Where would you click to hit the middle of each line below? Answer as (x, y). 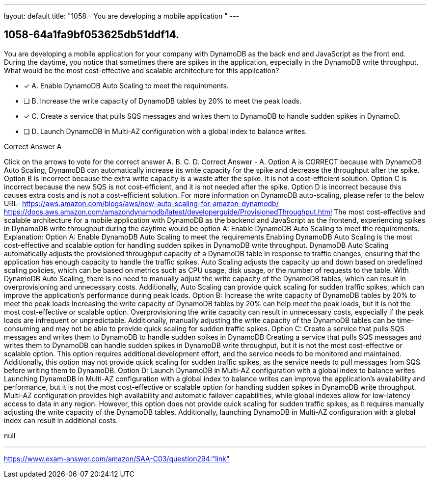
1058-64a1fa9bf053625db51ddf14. (92, 35)
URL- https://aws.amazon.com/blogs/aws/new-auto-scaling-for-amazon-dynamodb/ (141, 203)
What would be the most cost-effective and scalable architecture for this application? (142, 70)
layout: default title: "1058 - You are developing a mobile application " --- (122, 16)
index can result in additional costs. (61, 420)
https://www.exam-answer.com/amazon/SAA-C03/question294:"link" (117, 458)
